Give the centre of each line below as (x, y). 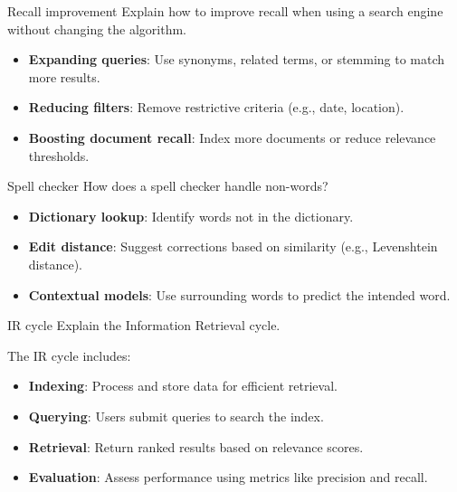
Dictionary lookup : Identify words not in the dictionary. (191, 216)
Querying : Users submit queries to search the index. (176, 416)
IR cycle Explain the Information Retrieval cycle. (144, 325)
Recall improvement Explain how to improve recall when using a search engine (225, 11)
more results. (64, 76)
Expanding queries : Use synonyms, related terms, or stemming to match (237, 59)
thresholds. (59, 155)
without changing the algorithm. (97, 28)
